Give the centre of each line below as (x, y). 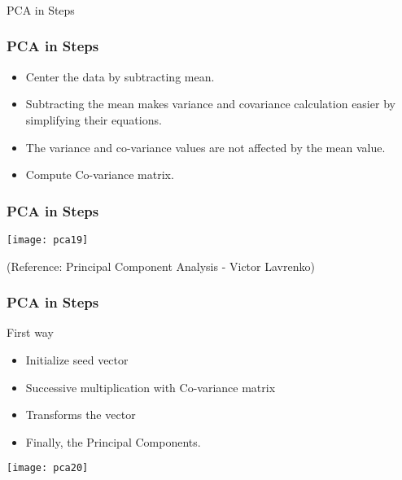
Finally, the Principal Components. (113, 441)
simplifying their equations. (94, 119)
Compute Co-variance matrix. (100, 175)
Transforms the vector (81, 415)
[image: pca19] (48, 240)
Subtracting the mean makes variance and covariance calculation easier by (210, 104)
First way (30, 332)
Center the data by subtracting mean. (120, 76)
